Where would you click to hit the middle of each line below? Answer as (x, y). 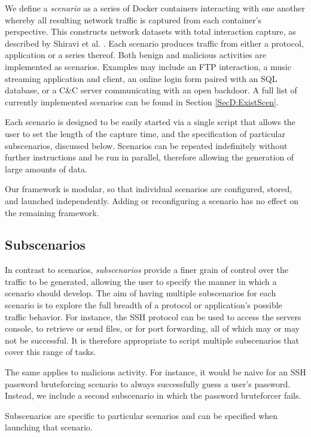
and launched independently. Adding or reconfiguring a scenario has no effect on (152, 200)
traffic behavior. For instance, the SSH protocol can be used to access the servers (153, 316)
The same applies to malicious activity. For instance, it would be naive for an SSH (155, 372)
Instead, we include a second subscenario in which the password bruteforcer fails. (153, 395)
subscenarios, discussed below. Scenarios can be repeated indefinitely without (146, 145)
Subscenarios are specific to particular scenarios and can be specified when (141, 415)
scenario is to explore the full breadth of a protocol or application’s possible (144, 305)
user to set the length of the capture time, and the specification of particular (145, 133)
